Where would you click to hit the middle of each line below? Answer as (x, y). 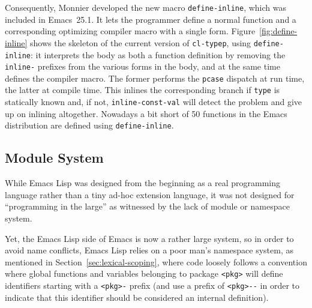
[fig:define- (278, 31)
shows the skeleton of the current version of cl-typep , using (141, 42)
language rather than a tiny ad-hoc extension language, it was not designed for (150, 194)
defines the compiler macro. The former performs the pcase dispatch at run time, (155, 78)
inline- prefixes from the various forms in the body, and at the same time (142, 66)
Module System (54, 158)
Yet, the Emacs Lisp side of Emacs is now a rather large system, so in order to (149, 238)
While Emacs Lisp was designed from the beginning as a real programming (143, 183)
